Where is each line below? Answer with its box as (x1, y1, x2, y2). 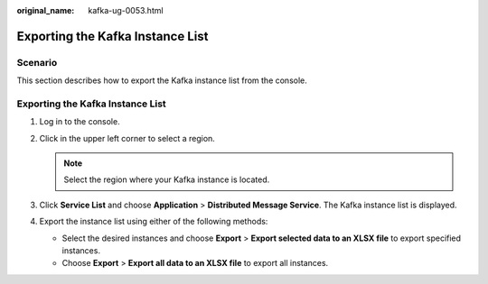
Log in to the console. (39, 116, 121, 127)
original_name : (16, 5, 75, 15)
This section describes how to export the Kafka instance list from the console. (16, 75, 307, 86)
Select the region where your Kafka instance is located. (63, 174, 270, 185)
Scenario (16, 56, 58, 69)
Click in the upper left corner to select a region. (39, 133, 216, 143)
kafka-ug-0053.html (88, 5, 164, 15)
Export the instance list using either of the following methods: (39, 216, 268, 227)
